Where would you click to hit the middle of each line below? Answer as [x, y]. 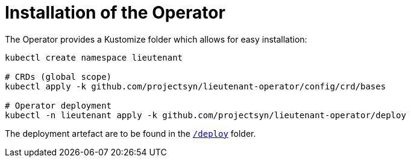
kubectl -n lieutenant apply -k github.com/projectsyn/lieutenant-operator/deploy [205, 115]
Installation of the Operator [115, 13]
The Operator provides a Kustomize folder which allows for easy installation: [156, 39]
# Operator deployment [58, 105]
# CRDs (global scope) [58, 76]
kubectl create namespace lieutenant [94, 57]
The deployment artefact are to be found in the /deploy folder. [130, 133]
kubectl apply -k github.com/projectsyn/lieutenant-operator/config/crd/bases [196, 86]
